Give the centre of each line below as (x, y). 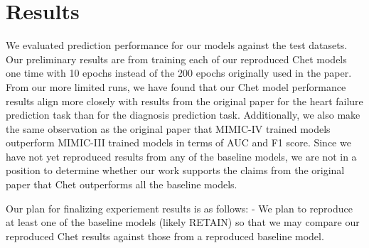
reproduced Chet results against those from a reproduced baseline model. (165, 236)
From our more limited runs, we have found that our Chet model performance (176, 86)
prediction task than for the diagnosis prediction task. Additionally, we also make (183, 115)
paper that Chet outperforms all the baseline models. (122, 184)
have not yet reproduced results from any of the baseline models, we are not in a (181, 156)
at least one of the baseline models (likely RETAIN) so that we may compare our (183, 222)
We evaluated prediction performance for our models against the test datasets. (177, 45)
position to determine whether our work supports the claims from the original (175, 170)
